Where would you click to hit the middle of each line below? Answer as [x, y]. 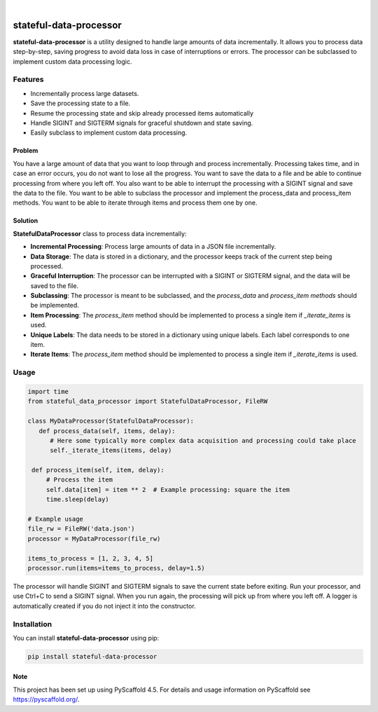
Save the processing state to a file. [80, 103]
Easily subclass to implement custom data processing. [109, 132]
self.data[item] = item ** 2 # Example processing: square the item [168, 489]
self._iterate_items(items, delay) [111, 451]
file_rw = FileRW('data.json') [82, 529]
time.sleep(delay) [78, 500]
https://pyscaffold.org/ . [46, 699]
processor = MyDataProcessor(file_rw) [94, 539]
